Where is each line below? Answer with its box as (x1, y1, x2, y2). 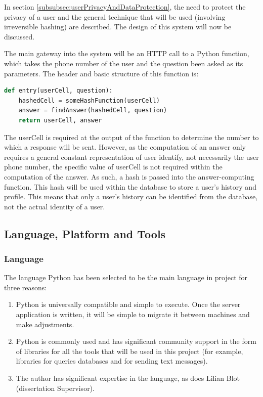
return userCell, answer (18, 116, 102, 124)
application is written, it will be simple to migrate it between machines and (16, 309, 250, 320)
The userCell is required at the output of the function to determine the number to (4, 131, 259, 142)
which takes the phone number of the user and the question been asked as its (4, 58, 243, 68)
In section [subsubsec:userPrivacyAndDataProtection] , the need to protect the (4, 2, 246, 12)
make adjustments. (16, 319, 74, 329)
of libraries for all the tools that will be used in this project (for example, (16, 345, 243, 356)
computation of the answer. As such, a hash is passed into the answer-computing (4, 171, 254, 182)
